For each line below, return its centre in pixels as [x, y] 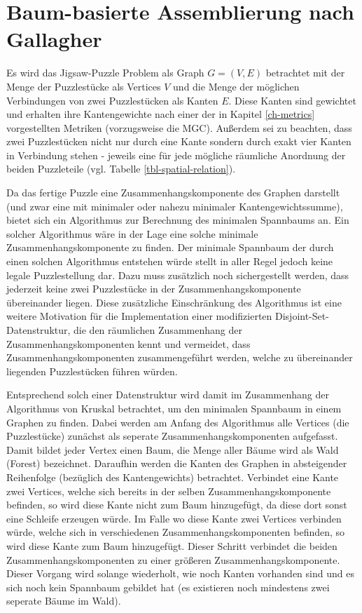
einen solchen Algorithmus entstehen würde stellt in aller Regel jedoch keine [170, 261]
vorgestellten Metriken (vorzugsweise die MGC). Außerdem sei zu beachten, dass [179, 127]
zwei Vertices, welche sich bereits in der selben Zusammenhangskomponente [169, 491]
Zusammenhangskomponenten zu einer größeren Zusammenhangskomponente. [173, 559]
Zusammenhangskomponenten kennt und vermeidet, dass [128, 343]
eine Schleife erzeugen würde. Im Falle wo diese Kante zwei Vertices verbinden [174, 518]
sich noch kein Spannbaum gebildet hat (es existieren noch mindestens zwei [168, 587]
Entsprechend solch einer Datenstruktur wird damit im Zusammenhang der [168, 395]
